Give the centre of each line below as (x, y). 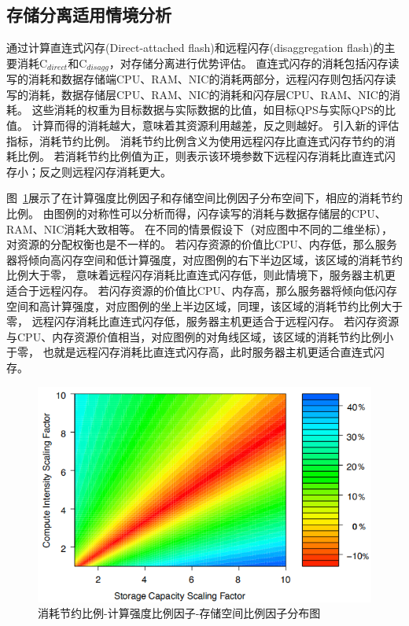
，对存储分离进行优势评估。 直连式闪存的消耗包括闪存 (249, 63)
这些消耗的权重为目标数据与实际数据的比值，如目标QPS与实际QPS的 (208, 110)
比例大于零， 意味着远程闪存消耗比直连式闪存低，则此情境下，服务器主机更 (201, 275)
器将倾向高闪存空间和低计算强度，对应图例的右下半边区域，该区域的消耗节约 (204, 259)
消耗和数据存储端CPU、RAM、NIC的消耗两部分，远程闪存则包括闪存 (206, 79)
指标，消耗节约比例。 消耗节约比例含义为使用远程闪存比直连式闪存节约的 (195, 140)
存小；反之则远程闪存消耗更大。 (89, 171)
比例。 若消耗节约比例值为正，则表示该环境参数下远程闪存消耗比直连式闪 (206, 156)
